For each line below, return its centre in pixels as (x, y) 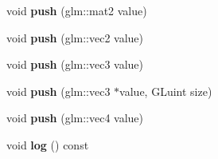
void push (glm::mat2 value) (77, 10)
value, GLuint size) (166, 91)
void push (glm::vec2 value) (75, 37)
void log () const (48, 144)
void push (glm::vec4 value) (75, 118)
